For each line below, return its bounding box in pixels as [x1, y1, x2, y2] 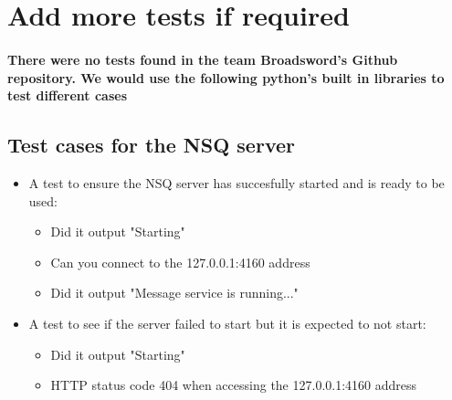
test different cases [7, 86, 127, 105]
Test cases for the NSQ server [7, 131, 295, 159]
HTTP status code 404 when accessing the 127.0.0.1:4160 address [50, 375, 417, 395]
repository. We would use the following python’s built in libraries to [7, 68, 445, 87]
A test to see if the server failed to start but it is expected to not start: [28, 313, 426, 332]
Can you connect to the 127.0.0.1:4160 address [50, 252, 310, 271]
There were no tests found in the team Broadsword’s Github [7, 49, 398, 68]
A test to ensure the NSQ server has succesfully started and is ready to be [28, 173, 445, 192]
